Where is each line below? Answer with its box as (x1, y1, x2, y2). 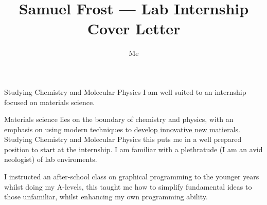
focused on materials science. (4, 96, 95, 107)
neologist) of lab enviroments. (4, 154, 97, 165)
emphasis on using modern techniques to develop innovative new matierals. (4, 124, 240, 134)
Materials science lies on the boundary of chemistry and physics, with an (4, 114, 234, 125)
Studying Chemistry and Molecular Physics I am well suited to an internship (4, 86, 246, 97)
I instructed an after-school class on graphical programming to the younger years (4, 171, 259, 182)
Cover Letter (87, 18, 181, 39)
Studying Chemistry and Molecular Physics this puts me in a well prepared (4, 134, 242, 145)
